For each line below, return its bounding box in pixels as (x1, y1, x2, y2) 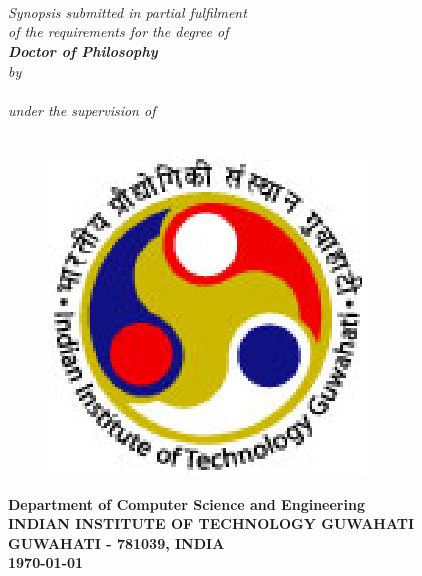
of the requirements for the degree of (8, 21, 229, 42)
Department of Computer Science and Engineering (8, 493, 365, 514)
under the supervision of (8, 99, 156, 120)
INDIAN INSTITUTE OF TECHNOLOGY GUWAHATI (8, 513, 415, 534)
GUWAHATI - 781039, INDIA (8, 532, 225, 553)
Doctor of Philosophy (8, 40, 158, 61)
